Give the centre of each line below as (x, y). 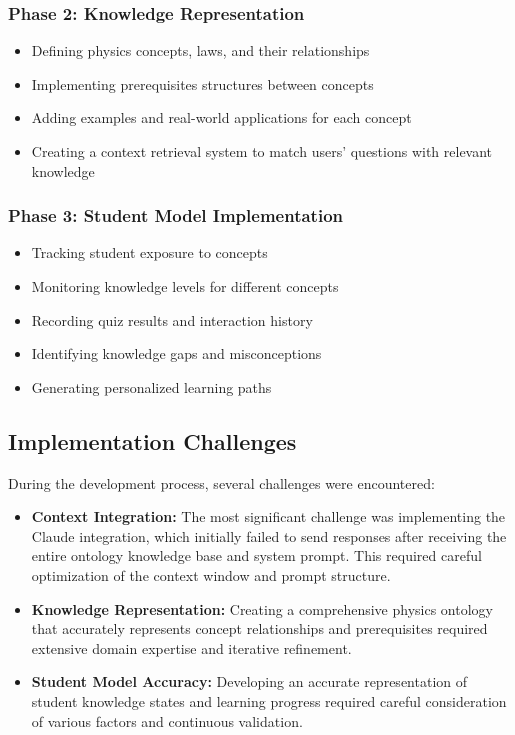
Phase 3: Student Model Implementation (175, 215)
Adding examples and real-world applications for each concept (221, 117)
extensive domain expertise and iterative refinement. (191, 647)
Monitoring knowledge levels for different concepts (185, 286)
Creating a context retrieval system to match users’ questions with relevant (262, 151)
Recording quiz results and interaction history (172, 319)
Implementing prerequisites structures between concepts (202, 83)
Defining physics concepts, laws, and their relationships (200, 50)
